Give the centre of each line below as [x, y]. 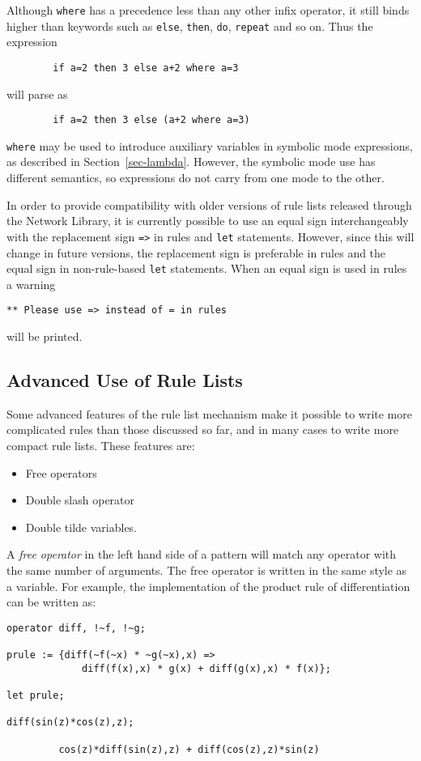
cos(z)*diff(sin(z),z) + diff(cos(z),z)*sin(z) [189, 749]
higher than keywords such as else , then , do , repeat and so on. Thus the [190, 26]
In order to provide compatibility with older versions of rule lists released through [209, 204]
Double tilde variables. [81, 527]
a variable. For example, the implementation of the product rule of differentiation [208, 586]
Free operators [61, 472]
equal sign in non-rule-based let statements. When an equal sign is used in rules [207, 268]
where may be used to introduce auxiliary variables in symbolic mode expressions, [210, 145]
